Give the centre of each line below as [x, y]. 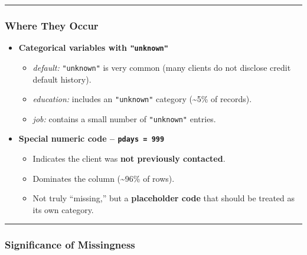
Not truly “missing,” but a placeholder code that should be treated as [164, 198]
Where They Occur [52, 25]
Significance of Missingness [70, 245]
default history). [62, 79]
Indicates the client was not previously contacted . [129, 158]
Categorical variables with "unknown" [93, 48]
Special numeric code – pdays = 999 [92, 138]
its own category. [63, 209]
